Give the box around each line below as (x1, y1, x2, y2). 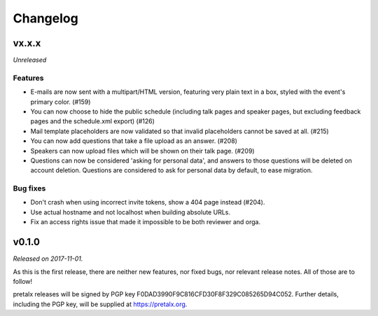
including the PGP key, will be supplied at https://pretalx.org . (13, 300, 188, 308)
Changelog (13, 11, 78, 26)
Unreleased (13, 56, 47, 64)
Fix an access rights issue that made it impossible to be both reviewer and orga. (30, 218, 261, 226)
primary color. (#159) (30, 97, 91, 106)
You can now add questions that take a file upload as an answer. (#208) (30, 137, 238, 145)
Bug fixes (13, 184, 46, 193)
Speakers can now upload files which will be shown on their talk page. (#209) (30, 146, 255, 155)
